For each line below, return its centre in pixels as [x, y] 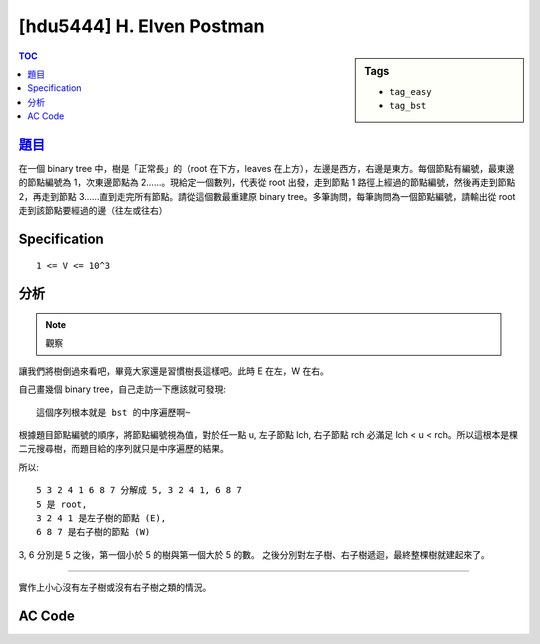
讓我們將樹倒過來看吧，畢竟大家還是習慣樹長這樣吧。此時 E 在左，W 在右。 [174, 371]
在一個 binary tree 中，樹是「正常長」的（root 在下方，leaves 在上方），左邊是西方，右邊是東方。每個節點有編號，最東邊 [266, 169]
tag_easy [410, 91]
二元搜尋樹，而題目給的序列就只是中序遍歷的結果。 [123, 449]
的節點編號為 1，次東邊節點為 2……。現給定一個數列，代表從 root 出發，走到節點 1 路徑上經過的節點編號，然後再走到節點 [267, 182]
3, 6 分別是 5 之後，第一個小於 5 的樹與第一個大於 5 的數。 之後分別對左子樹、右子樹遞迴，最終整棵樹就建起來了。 [254, 554]
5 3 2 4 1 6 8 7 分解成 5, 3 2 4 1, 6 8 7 [139, 490]
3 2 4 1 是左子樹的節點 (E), [101, 518]
